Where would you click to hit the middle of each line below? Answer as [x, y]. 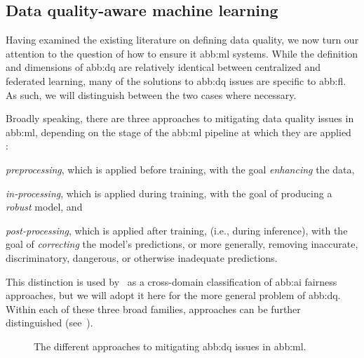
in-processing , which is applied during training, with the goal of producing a [169, 193]
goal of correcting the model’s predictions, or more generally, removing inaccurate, [182, 244]
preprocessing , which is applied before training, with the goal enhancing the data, [180, 169]
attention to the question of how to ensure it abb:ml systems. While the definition [182, 53]
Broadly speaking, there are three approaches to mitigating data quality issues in [180, 118]
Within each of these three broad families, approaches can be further [153, 309]
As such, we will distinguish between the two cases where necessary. [151, 94]
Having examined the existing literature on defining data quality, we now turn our [182, 40]
